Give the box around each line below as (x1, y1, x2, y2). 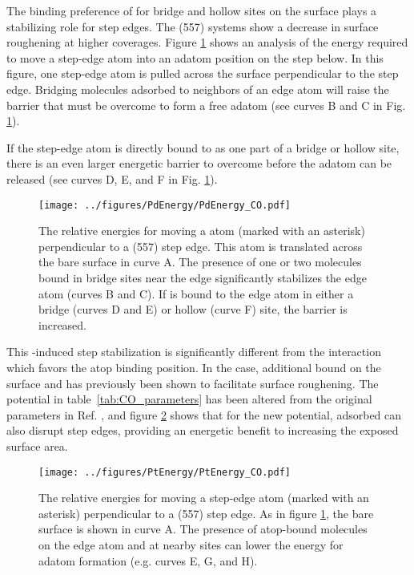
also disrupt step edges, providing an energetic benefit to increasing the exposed (6, 422, 399, 439)
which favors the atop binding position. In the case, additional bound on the (6, 358, 381, 375)
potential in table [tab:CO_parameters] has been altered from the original (6, 391, 372, 407)
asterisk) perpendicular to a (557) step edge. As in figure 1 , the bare (38, 504, 374, 521)
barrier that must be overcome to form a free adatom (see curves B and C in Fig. (6, 96, 406, 113)
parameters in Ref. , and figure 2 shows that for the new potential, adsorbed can (6, 406, 402, 423)
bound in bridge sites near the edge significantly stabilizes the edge (38, 269, 367, 285)
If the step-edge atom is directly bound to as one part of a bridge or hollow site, (6, 139, 400, 156)
